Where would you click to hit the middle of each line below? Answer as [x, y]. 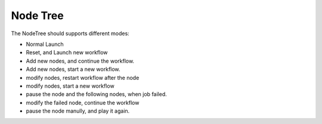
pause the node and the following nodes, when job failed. [96, 94]
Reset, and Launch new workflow [67, 52]
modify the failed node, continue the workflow [83, 103]
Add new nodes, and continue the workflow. [80, 61]
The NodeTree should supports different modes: [70, 33]
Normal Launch [45, 44]
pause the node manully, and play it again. [78, 111]
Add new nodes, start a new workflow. [73, 69]
